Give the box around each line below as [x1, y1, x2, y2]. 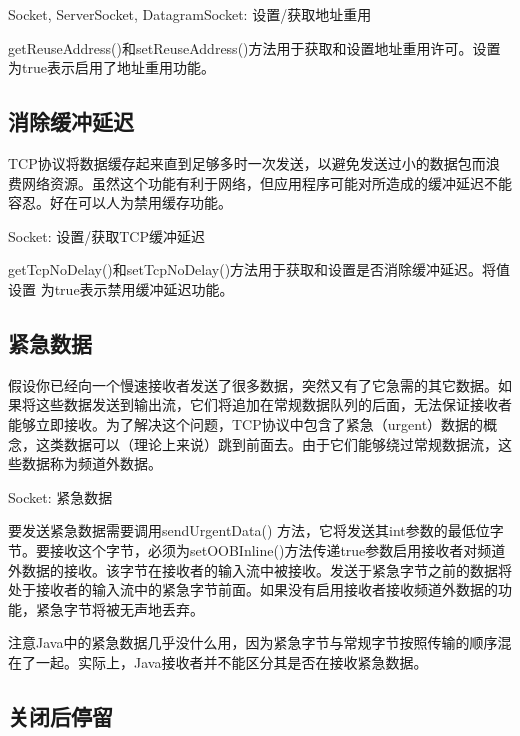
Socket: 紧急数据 [8, 486, 113, 507]
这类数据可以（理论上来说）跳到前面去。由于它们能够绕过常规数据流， [35, 433, 498, 454]
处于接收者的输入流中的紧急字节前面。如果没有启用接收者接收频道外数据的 [8, 579, 498, 600]
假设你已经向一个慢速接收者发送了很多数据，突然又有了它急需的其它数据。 [8, 374, 498, 395]
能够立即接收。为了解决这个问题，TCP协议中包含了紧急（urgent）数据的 [8, 413, 484, 434]
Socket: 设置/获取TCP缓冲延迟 [8, 225, 205, 246]
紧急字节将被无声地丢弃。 [35, 598, 204, 619]
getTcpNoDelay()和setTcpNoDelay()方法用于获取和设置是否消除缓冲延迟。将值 [8, 259, 511, 280]
